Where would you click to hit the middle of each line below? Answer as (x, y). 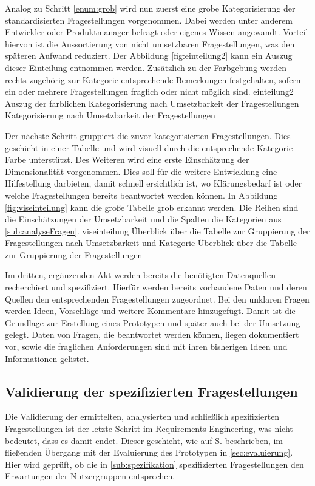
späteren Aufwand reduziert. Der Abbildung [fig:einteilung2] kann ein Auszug (149, 56)
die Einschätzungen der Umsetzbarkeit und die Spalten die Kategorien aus (143, 219)
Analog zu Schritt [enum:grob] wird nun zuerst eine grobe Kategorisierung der (150, 8)
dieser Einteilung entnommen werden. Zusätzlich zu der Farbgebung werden (146, 67)
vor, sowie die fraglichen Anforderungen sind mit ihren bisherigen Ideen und (146, 347)
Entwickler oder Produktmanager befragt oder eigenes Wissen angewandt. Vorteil (157, 32)
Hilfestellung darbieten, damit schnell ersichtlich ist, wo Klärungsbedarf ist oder (154, 183)
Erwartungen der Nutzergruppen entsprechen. (90, 476)
